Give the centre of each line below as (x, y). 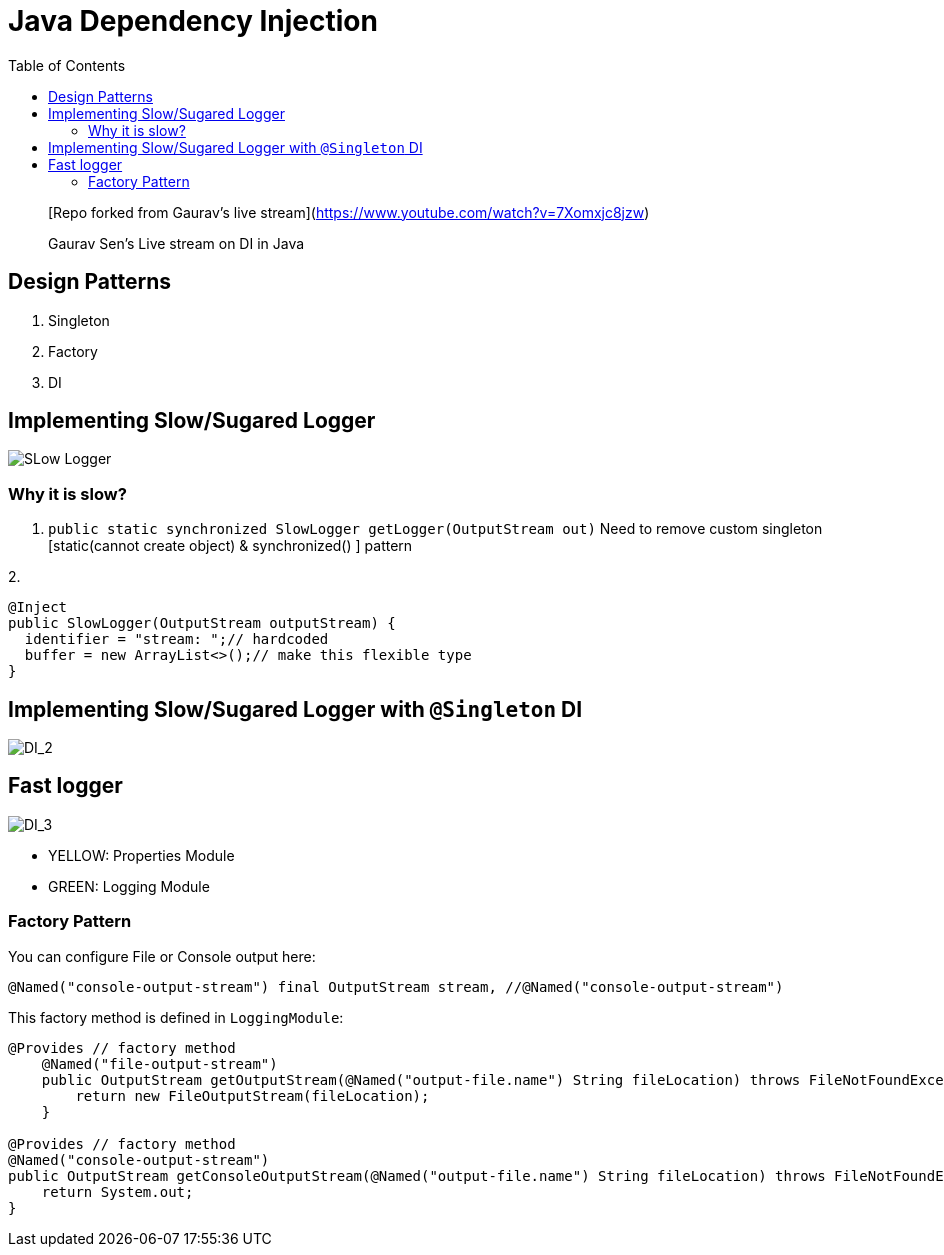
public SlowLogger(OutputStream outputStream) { (202, 623)
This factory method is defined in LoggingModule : (176, 1017)
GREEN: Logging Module (129, 886)
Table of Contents (67, 65)
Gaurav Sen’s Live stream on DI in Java (176, 243)
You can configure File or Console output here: (162, 956)
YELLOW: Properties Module (141, 855)
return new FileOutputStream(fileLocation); (252, 1095)
